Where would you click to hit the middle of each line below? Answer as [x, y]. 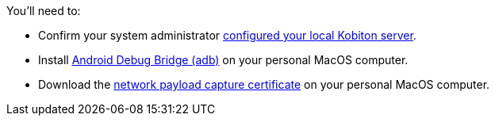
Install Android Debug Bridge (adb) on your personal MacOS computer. [223, 60]
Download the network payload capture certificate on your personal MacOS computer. [264, 84]
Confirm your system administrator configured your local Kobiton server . [227, 35]
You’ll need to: [44, 11]
